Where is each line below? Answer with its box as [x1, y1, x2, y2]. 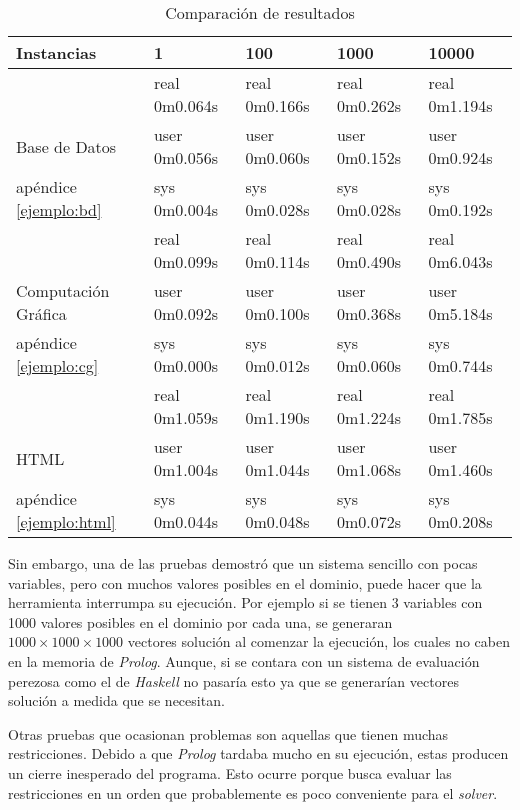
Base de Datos [16, 134, 117, 158]
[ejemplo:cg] [16, 354, 99, 377]
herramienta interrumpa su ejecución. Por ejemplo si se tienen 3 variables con [8, 592, 483, 613]
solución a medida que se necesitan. [8, 690, 225, 711]
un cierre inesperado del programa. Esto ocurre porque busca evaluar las [8, 762, 452, 783]
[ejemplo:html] [16, 510, 116, 533]
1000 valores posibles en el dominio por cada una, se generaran [8, 611, 393, 632]
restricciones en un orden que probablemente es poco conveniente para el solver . [8, 782, 498, 803]
